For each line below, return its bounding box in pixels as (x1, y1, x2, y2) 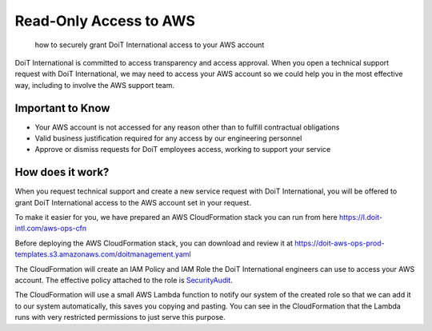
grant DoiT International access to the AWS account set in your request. (14, 197, 252, 207)
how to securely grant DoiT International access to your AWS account (34, 40, 265, 50)
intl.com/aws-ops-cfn (14, 224, 87, 233)
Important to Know (14, 101, 110, 115)
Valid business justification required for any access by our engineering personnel (34, 134, 302, 143)
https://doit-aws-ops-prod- (294, 238, 385, 248)
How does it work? (14, 165, 110, 179)
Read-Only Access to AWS (14, 12, 196, 30)
